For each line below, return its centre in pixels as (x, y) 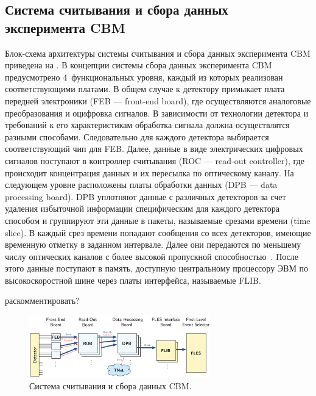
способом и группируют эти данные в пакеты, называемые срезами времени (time (158, 220)
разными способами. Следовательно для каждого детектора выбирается (137, 136)
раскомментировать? (42, 301)
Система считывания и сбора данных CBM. (111, 385)
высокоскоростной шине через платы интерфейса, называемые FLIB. (133, 280)
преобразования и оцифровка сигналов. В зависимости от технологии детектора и (157, 113)
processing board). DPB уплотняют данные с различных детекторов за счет (146, 196)
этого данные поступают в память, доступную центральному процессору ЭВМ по (156, 268)
